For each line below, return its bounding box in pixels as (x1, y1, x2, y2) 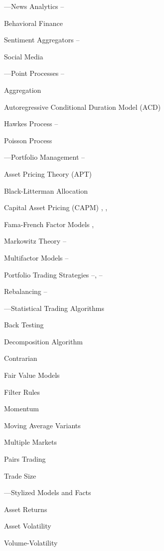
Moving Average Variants (4, 420, 81, 430)
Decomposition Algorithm (4, 336, 83, 346)
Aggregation (4, 84, 41, 95)
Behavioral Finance (4, 17, 63, 28)
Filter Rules (4, 386, 40, 397)
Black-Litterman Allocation (4, 185, 88, 196)
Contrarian (4, 353, 37, 363)
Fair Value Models (4, 370, 60, 380)
